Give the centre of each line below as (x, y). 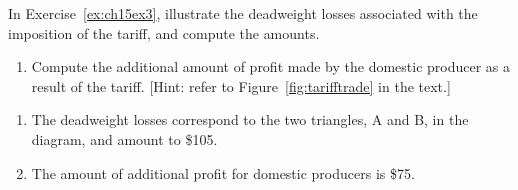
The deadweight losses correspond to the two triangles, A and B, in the (250, 119)
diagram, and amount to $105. (124, 138)
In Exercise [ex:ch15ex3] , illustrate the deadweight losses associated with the (243, 13)
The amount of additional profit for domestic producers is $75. (223, 172)
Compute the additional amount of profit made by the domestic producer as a (271, 66)
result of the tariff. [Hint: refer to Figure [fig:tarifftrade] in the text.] (241, 85)
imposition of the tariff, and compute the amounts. (164, 32)
